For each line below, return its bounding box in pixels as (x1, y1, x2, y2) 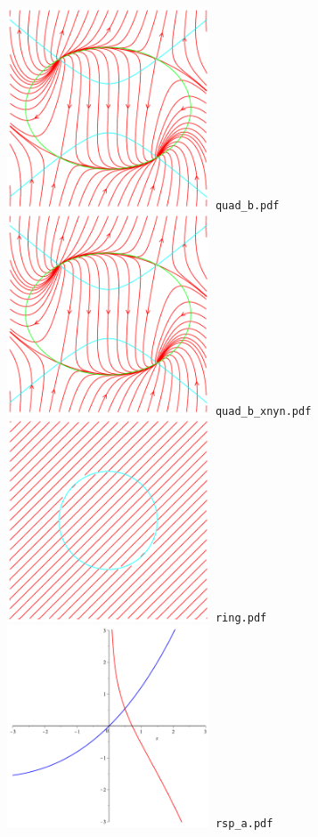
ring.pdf (215, 611, 267, 624)
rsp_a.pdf (215, 817, 273, 831)
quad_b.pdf (215, 199, 280, 212)
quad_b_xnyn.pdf (215, 405, 312, 418)
